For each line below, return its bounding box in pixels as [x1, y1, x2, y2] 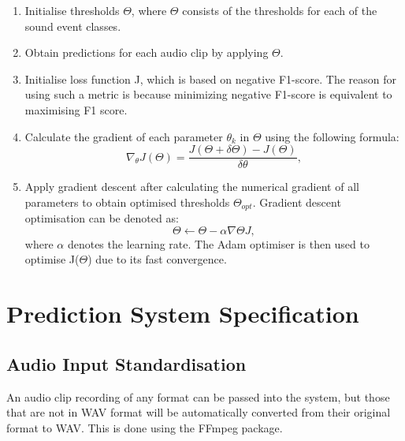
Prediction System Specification [6, 297, 359, 330]
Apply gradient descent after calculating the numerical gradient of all [24, 178, 359, 195]
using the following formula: [265, 128, 399, 144]
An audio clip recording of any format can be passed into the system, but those [6, 388, 390, 405]
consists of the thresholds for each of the [182, 2, 377, 18]
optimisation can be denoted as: [24, 210, 179, 226]
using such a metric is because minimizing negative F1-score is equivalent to [24, 86, 392, 103]
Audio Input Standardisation [6, 351, 247, 376]
